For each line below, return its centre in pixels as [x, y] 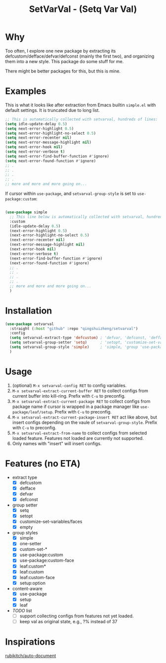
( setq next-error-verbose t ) [35, 152]
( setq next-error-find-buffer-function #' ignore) [57, 156]
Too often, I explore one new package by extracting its [61, 51]
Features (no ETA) [43, 463]
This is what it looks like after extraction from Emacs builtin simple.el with [81, 105]
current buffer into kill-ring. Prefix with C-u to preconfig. [69, 396]
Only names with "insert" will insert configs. [57, 443]
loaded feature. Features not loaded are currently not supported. [78, 438]
